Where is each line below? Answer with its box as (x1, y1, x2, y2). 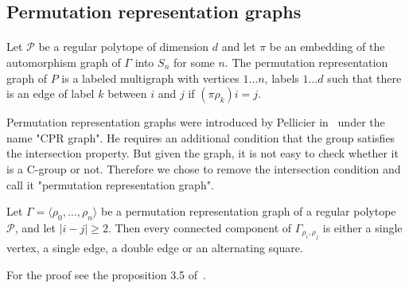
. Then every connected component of (107, 219, 292, 235)
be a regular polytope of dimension (38, 38, 209, 55)
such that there (327, 69, 402, 86)
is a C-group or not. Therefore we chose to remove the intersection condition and (6, 160, 401, 177)
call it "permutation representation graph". (6, 176, 214, 193)
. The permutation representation (224, 53, 388, 70)
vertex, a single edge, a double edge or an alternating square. (6, 239, 303, 256)
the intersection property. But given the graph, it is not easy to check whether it (6, 145, 399, 162)
